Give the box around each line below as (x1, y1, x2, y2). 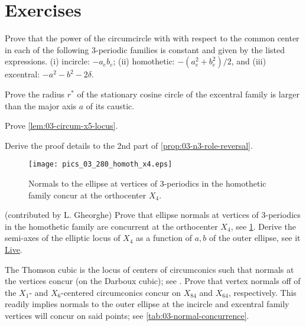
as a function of (136, 232, 193, 244)
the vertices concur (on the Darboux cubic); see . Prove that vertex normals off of (5, 275, 301, 287)
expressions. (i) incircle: (5, 55, 90, 67)
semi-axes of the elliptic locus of (5, 232, 121, 244)
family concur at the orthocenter (28, 188, 147, 201)
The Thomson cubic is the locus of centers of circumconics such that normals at (5, 263, 294, 275)
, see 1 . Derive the (230, 220, 296, 232)
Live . (5, 243, 22, 255)
